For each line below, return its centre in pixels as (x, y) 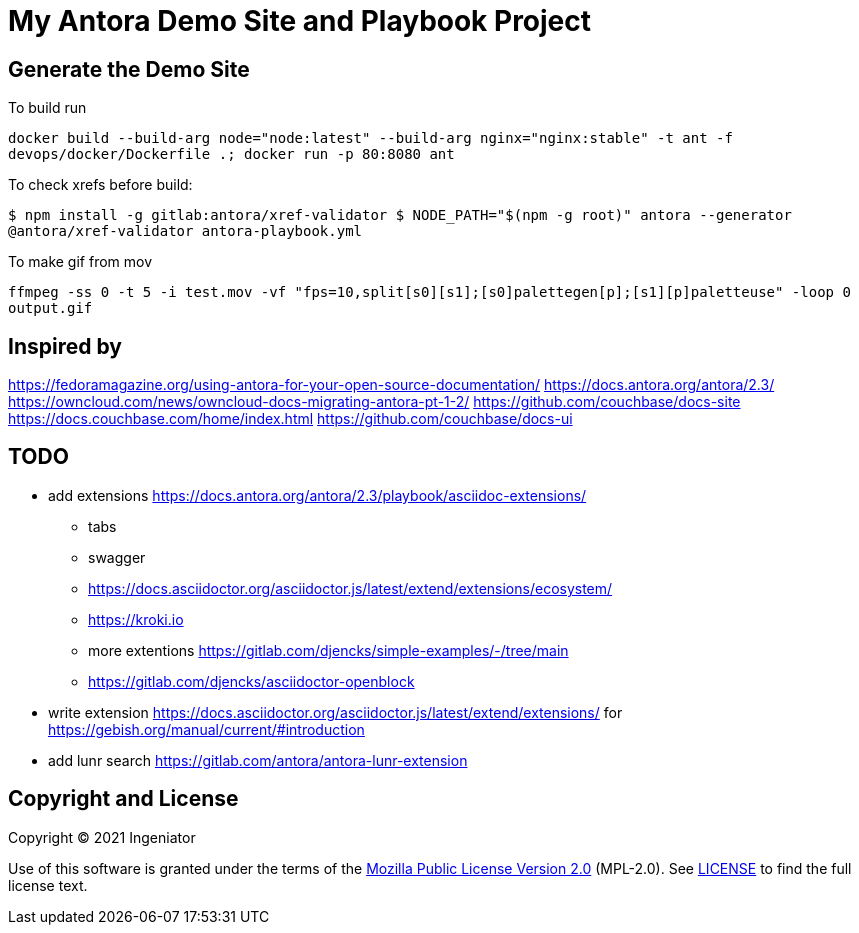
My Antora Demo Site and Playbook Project (300, 21)
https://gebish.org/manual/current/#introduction (206, 729)
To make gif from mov (80, 262)
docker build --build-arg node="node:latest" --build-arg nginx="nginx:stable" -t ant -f (370, 138)
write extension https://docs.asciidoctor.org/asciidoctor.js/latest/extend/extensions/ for (335, 712)
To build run (47, 108)
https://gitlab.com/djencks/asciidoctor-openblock (251, 681)
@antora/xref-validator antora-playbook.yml (185, 231)
